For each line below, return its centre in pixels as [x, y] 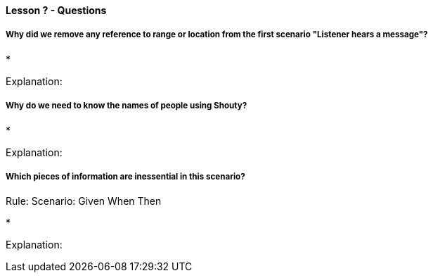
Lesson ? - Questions [56, 10]
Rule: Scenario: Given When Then [84, 201]
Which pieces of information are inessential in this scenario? [125, 176]
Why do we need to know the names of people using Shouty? [127, 106]
